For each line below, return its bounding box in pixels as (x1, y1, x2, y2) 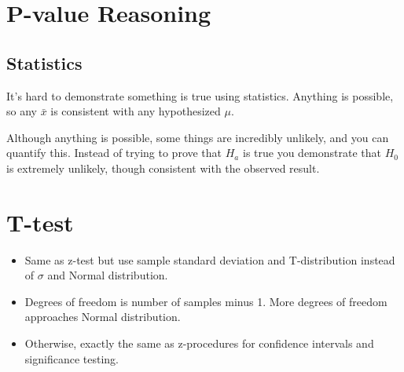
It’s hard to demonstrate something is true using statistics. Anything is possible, (6, 87, 394, 104)
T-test (6, 206, 74, 238)
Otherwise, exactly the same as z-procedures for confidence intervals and (24, 335, 374, 352)
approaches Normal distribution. (24, 308, 181, 325)
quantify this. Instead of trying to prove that (6, 144, 222, 161)
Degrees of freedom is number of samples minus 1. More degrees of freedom (24, 293, 387, 309)
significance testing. (24, 350, 119, 367)
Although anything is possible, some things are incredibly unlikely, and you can (6, 129, 389, 145)
